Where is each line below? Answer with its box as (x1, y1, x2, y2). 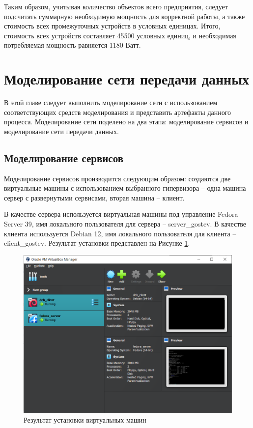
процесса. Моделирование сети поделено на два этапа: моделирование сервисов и (4, 116, 249, 127)
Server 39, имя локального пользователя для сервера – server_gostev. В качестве (4, 219, 247, 229)
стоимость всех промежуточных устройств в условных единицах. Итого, (4, 21, 221, 31)
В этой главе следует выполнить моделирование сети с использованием (4, 97, 218, 108)
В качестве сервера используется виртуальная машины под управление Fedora (4, 209, 238, 219)
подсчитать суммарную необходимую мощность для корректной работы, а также (4, 11, 245, 21)
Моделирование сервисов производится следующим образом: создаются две (4, 173, 231, 183)
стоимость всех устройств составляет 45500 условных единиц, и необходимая (4, 30, 236, 40)
